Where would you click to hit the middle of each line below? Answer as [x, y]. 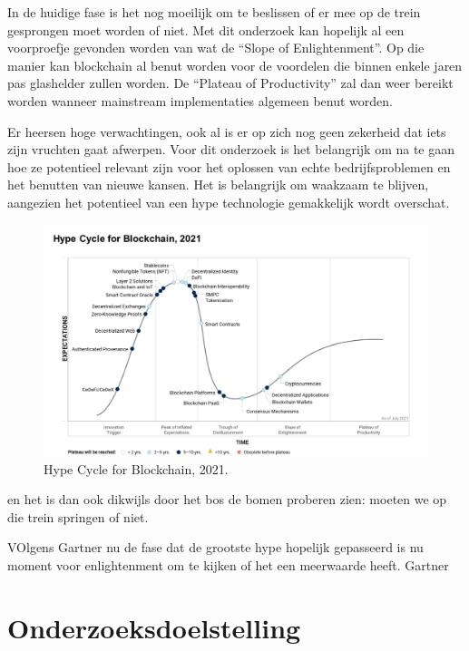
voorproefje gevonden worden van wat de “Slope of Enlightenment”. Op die [216, 48]
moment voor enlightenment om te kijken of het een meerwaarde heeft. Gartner [228, 564]
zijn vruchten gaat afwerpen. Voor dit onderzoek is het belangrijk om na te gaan [231, 149]
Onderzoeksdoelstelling [154, 627]
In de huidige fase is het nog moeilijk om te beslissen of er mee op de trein [214, 12]
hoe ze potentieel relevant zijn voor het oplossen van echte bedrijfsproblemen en [229, 166]
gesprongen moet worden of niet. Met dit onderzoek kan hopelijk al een [206, 29]
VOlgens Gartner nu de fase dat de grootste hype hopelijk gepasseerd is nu [215, 547]
